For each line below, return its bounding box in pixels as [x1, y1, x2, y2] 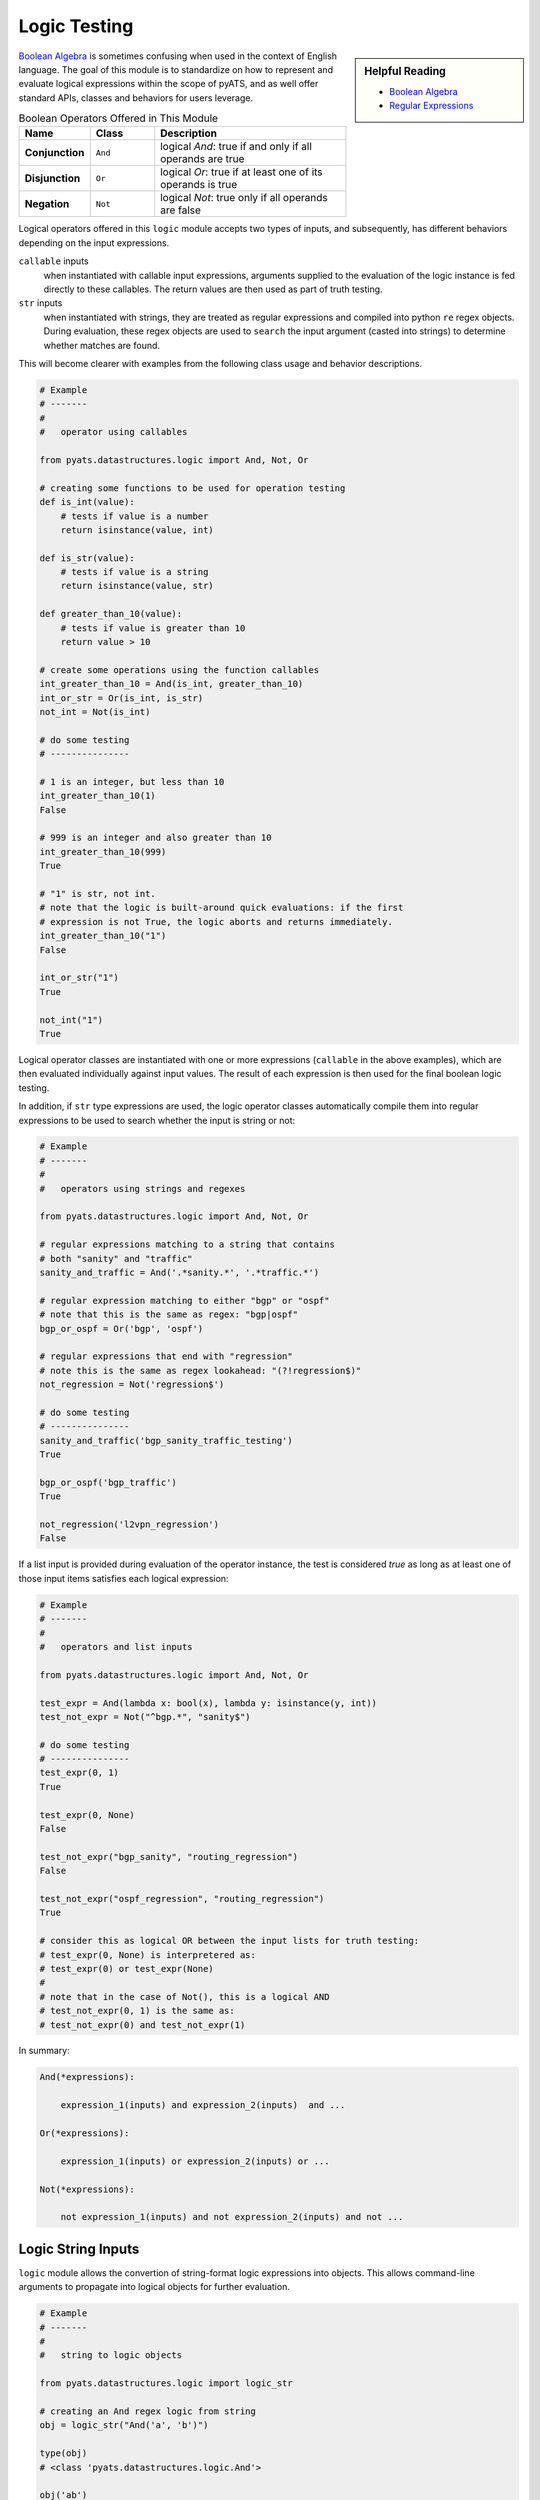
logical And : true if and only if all [160, 140, 312, 154]
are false [160, 203, 202, 217]
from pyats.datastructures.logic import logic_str [39, 2378, 294, 2389]
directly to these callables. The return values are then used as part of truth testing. [43, 283, 384, 295]
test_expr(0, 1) [39, 1767, 120, 1779]
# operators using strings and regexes [39, 1183, 246, 1194]
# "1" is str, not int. [39, 888, 157, 900]
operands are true [160, 152, 245, 166]
